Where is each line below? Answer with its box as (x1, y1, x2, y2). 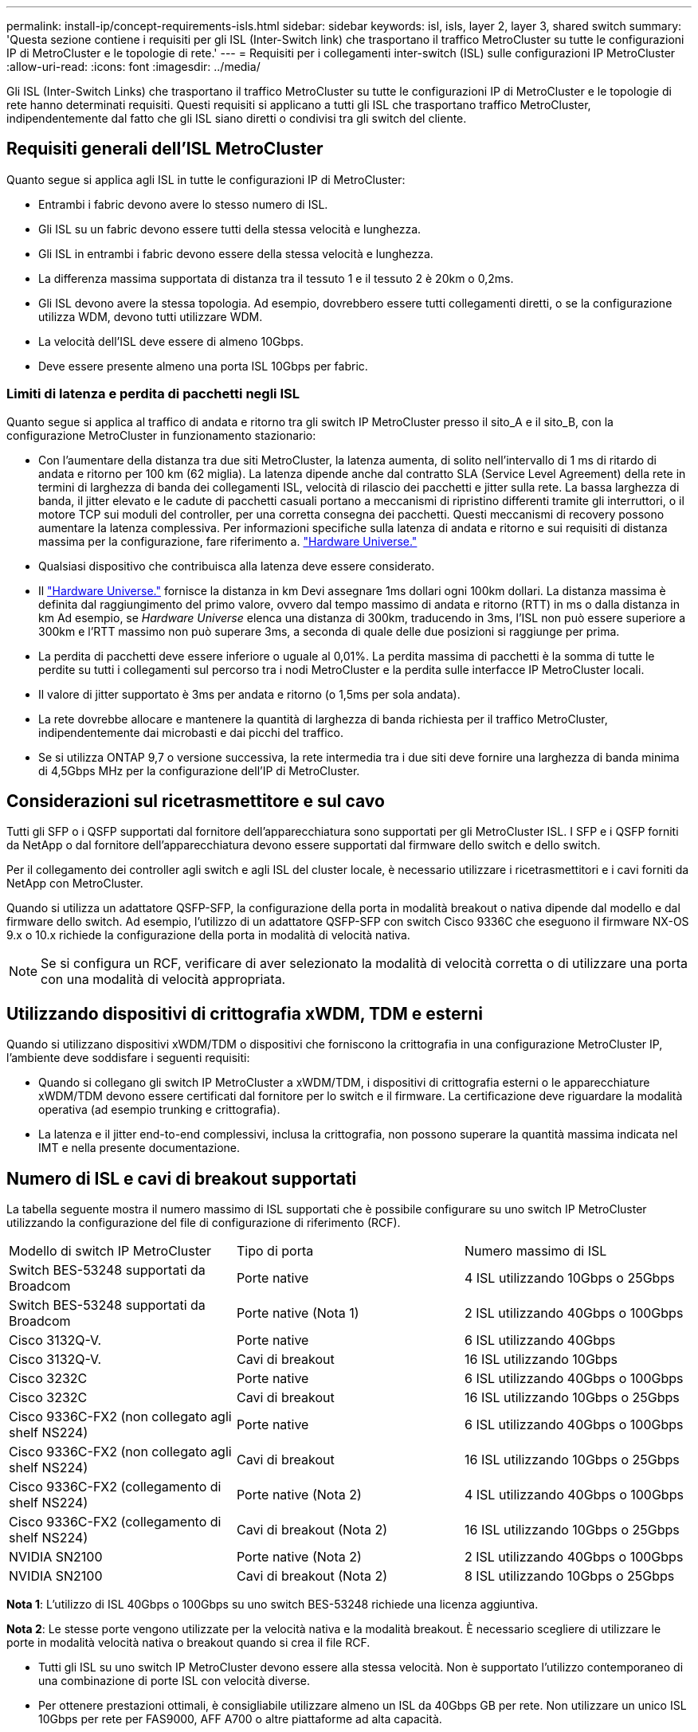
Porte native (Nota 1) (236, 1305, 359, 1322)
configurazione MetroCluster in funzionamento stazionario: (6, 428, 316, 442)
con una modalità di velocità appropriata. (41, 971, 286, 988)
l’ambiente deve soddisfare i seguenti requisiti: (6, 1051, 250, 1065)
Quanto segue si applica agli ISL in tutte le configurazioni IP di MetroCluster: (6, 172, 406, 186)
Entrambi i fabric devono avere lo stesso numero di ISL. (38, 197, 328, 211)
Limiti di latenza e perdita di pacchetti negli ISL (6, 386, 300, 402)
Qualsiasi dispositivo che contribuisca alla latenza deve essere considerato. (38, 558, 435, 573)
